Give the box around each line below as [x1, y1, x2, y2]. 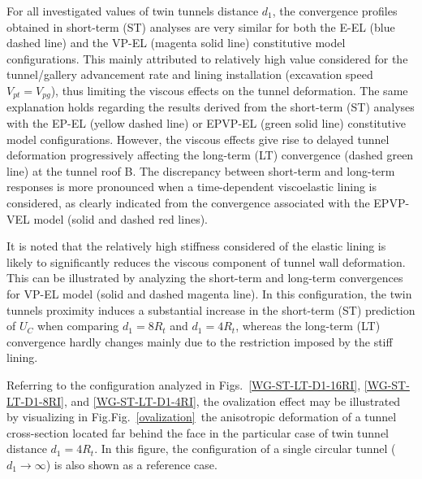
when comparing [37, 317, 119, 334]
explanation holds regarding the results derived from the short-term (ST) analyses [6, 98, 415, 115]
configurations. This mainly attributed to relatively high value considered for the [6, 50, 408, 67]
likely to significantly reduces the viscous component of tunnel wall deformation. [6, 253, 406, 270]
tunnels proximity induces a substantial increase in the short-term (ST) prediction [6, 301, 416, 318]
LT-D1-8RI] [6, 392, 64, 409]
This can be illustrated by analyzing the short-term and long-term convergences [6, 269, 403, 286]
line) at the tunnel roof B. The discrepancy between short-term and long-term [6, 162, 395, 179]
